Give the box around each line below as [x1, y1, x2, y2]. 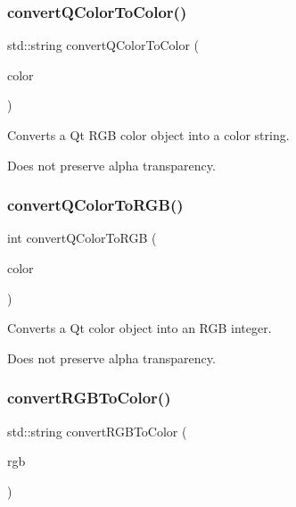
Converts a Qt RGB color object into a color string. [7, 126, 290, 144]
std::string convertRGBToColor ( [7, 421, 187, 440]
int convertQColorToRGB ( [7, 229, 157, 247]
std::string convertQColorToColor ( [7, 36, 199, 54]
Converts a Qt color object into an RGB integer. [7, 319, 272, 337]
